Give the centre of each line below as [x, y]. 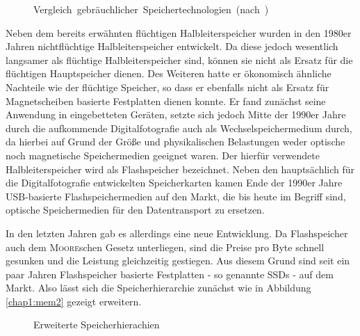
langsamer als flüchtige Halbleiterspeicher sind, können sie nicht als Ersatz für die [179, 59]
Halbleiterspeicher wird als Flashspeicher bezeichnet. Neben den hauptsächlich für [180, 169]
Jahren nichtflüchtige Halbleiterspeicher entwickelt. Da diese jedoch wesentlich [172, 46]
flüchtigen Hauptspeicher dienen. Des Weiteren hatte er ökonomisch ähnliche [169, 73]
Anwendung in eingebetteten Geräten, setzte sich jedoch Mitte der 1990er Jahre [176, 114]
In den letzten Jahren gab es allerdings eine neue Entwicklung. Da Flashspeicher [177, 233]
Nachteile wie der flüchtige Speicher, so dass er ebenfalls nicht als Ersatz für [167, 87]
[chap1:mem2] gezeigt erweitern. [74, 301]
